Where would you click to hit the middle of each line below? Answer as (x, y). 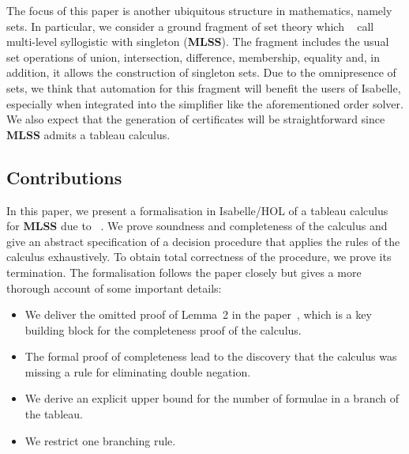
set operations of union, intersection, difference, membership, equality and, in (193, 57)
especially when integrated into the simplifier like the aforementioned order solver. (205, 103)
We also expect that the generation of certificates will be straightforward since (196, 119)
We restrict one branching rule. (100, 440)
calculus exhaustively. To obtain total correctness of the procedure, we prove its (199, 257)
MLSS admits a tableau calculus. (88, 134)
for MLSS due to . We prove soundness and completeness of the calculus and (197, 226)
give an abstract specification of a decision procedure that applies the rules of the (203, 241)
